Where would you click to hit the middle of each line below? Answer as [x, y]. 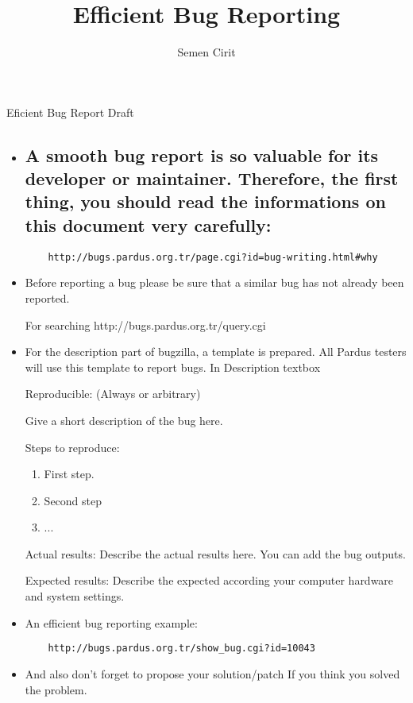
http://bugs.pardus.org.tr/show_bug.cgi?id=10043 [181, 649]
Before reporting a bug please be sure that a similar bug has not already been [214, 282]
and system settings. [75, 596]
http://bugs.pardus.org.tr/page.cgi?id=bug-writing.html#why [213, 257]
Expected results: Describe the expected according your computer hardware [209, 580]
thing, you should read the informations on [205, 201]
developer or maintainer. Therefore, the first [212, 178]
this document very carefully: [148, 224]
